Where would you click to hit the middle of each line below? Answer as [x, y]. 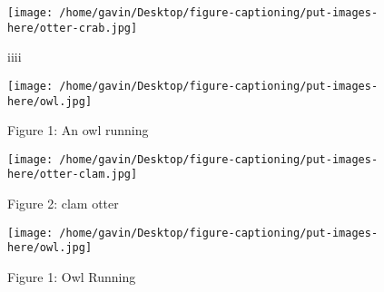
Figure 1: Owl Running [72, 277]
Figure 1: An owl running [78, 130]
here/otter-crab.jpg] [73, 28]
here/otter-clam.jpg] [73, 175]
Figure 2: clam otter [63, 204]
